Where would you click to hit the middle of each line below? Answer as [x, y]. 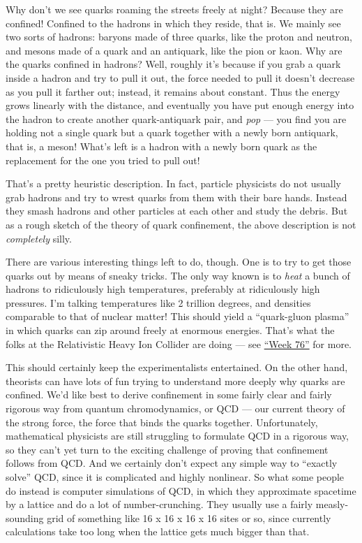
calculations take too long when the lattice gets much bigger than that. [158, 531]
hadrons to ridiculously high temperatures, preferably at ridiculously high [163, 289]
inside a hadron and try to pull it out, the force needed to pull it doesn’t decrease [180, 77]
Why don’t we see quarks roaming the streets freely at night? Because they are [174, 9]
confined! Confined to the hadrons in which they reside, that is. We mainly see [173, 23]
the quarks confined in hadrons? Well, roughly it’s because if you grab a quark [173, 64]
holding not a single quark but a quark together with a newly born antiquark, [172, 132]
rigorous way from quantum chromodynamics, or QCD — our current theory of [175, 408]
